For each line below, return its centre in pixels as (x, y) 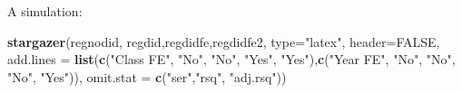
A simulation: (45, 11)
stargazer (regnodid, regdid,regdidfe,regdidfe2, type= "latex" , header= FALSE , (224, 41)
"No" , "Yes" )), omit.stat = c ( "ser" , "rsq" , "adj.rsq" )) (147, 76)
